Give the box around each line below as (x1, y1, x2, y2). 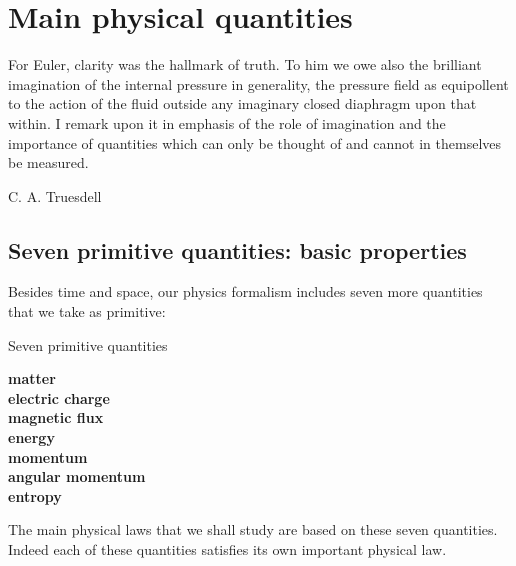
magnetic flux (8, 407, 104, 428)
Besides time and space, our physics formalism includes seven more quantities (8, 281, 483, 302)
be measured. (8, 152, 89, 173)
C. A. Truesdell (8, 185, 102, 206)
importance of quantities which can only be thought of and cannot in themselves (8, 132, 502, 153)
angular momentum (8, 466, 146, 487)
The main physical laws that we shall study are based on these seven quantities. (8, 519, 498, 540)
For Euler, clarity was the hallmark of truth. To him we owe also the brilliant (8, 54, 482, 75)
